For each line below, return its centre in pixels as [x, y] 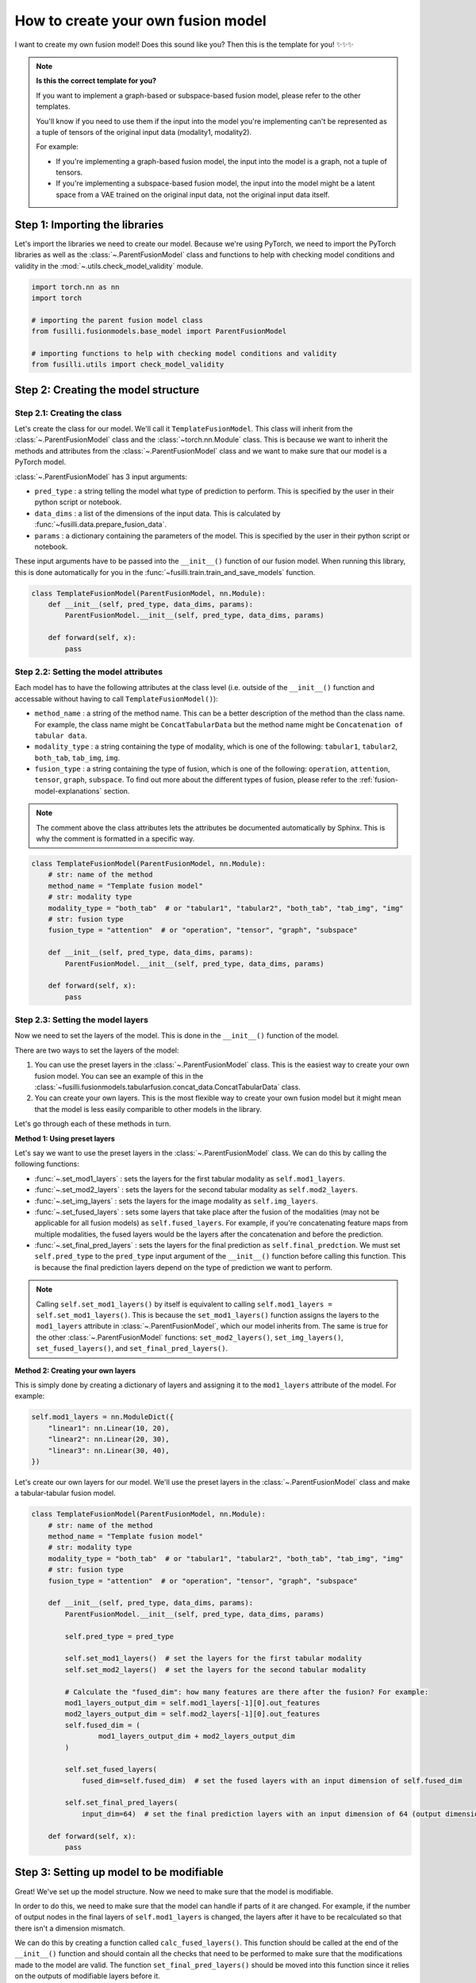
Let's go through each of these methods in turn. [93, 1124]
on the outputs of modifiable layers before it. [87, 1976]
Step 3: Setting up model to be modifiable [119, 1872]
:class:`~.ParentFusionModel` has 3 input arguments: [101, 477]
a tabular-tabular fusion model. [65, 1493]
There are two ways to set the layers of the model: [97, 1050]
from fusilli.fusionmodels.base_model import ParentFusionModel [159, 332]
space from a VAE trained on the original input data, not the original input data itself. [193, 194]
